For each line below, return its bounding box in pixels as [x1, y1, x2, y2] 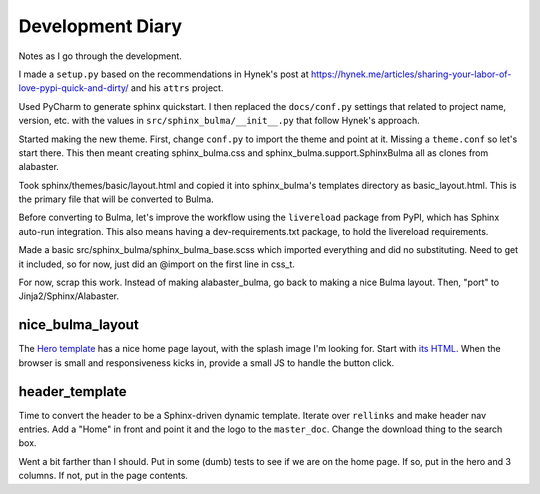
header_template [18, 383, 127, 400]
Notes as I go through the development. [18, 50, 182, 62]
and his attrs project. [130, 82, 224, 94]
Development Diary [18, 15, 183, 37]
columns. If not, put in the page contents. [18, 470, 189, 482]
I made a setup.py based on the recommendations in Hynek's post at [18, 68, 309, 80]
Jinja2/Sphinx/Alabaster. [18, 290, 120, 302]
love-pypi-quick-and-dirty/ [18, 82, 129, 94]
